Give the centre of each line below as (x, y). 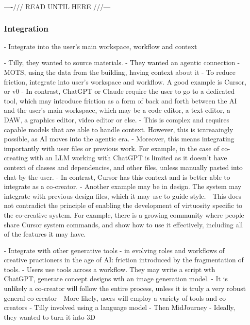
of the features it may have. (45, 234)
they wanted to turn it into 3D (50, 316)
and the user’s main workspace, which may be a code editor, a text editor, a (117, 110)
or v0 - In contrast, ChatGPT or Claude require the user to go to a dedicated (119, 91)
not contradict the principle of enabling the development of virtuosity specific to (123, 205)
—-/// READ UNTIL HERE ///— (57, 6)
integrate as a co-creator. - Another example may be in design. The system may (123, 186)
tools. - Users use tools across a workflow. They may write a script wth (110, 269)
